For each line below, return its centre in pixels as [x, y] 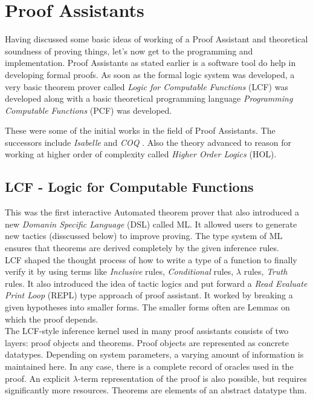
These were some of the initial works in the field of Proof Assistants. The [140, 130]
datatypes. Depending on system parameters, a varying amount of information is [154, 354]
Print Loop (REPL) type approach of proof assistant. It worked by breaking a [149, 295]
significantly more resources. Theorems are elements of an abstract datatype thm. [156, 390]
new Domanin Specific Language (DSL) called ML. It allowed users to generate [151, 224]
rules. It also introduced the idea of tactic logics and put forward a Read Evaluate [156, 283]
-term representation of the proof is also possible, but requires [192, 378]
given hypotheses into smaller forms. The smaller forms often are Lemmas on [147, 307]
